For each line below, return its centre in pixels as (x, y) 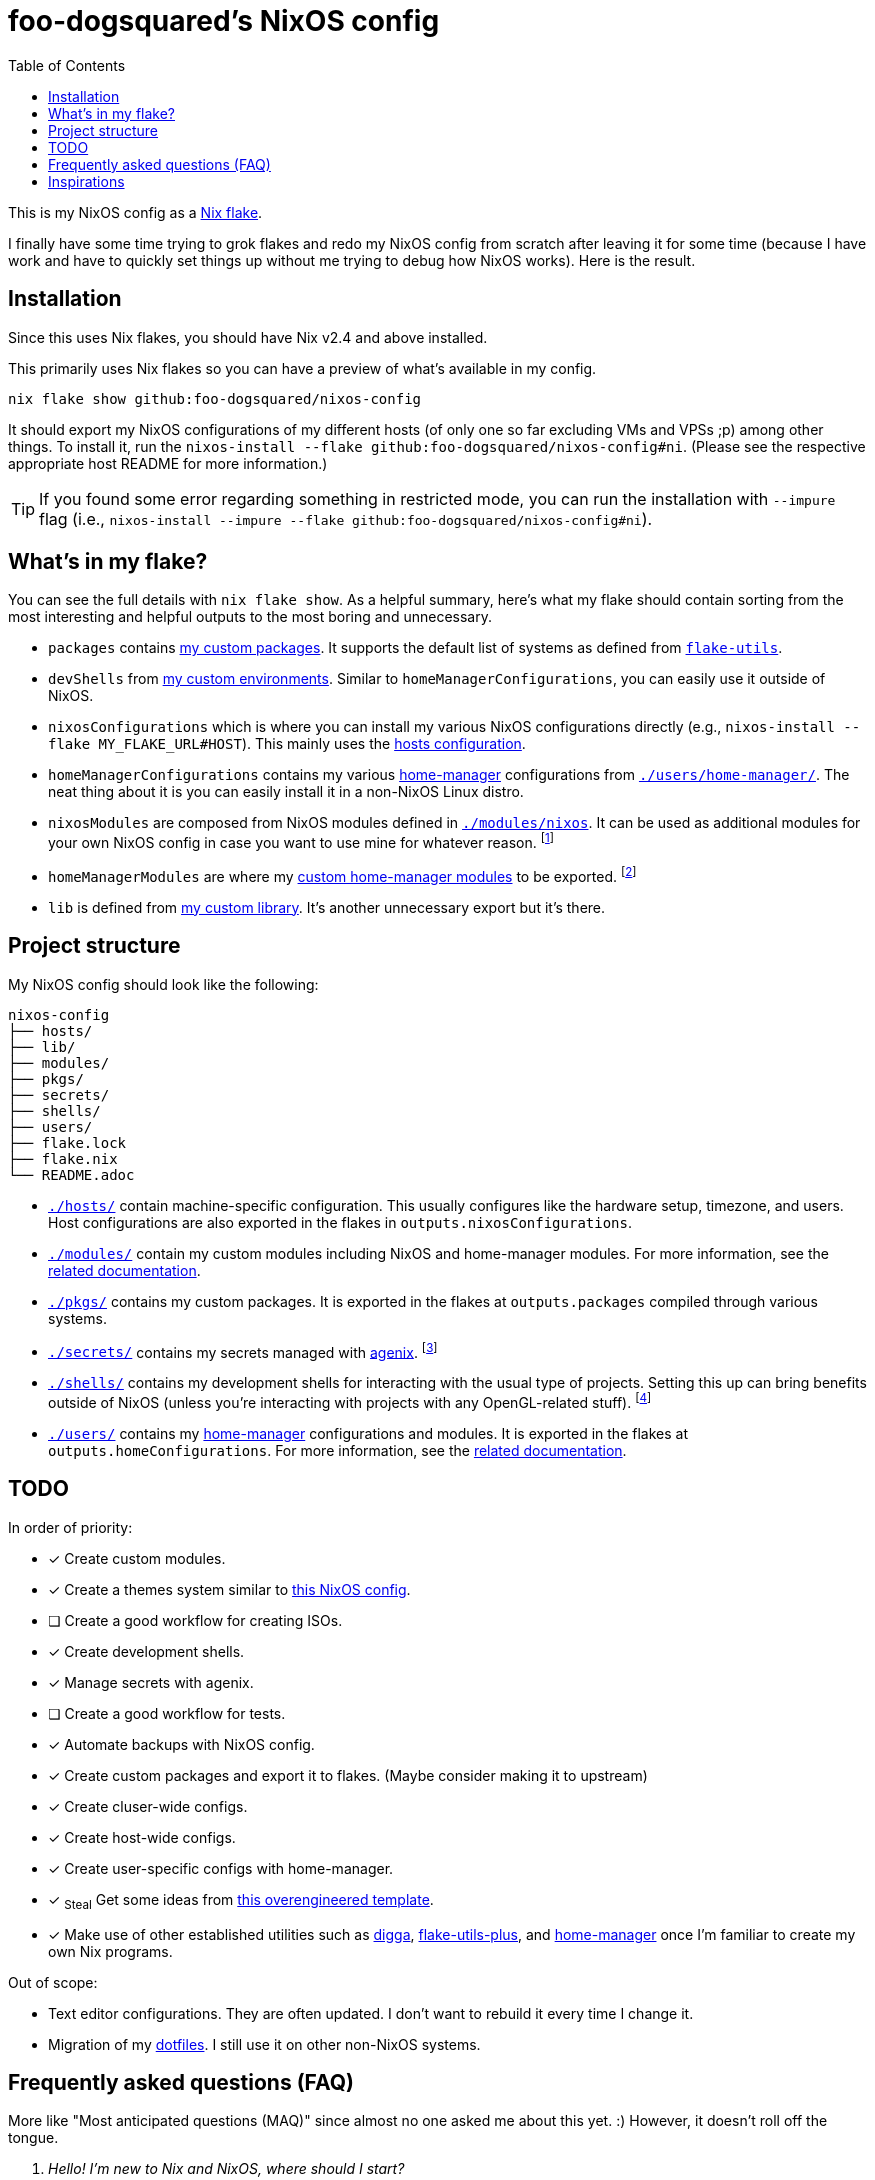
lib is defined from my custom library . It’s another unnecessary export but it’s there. (327, 907)
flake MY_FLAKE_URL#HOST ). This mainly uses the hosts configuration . (287, 744)
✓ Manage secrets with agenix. (151, 1682)
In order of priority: (70, 1527)
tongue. (33, 2138)
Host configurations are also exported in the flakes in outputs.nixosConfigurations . (340, 1222)
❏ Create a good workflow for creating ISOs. (195, 1620)
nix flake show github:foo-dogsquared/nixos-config (215, 398)
